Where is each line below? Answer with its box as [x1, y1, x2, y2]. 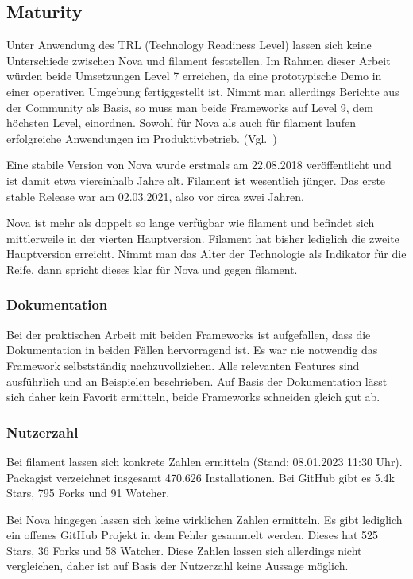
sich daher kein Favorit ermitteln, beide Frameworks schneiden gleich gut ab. [6, 388, 380, 405]
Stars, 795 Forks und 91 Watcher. [6, 484, 170, 501]
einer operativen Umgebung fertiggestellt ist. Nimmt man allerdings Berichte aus [6, 83, 399, 99]
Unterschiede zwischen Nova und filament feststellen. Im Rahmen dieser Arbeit [6, 52, 391, 68]
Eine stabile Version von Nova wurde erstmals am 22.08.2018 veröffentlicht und [6, 156, 392, 173]
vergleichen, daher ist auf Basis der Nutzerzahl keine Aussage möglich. [6, 558, 349, 574]
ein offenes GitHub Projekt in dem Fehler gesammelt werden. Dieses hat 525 [6, 527, 379, 543]
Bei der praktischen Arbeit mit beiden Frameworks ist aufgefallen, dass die [6, 326, 371, 342]
